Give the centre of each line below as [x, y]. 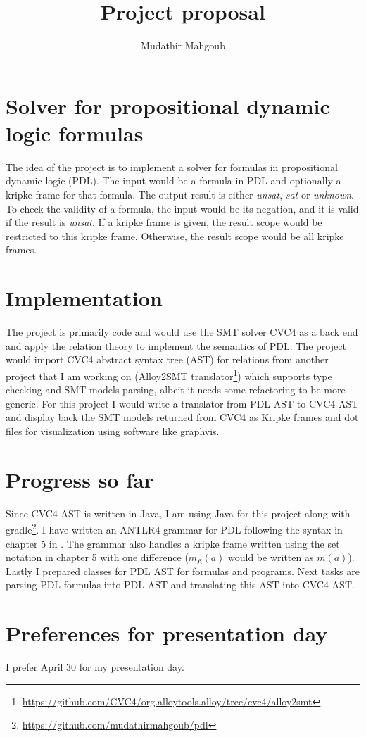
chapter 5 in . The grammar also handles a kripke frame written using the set [173, 543]
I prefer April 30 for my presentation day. [95, 667]
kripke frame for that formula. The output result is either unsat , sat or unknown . [180, 195]
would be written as [271, 557]
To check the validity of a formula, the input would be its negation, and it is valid [182, 208]
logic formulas [75, 133]
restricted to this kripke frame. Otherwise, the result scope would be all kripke [175, 235]
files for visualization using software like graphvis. [113, 430]
